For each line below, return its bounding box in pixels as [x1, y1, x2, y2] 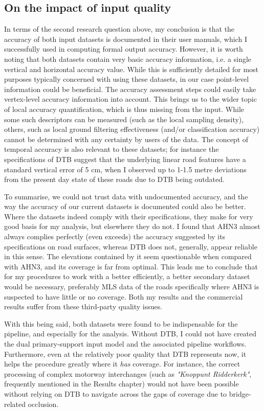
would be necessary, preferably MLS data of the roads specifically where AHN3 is [4, 281, 259, 292]
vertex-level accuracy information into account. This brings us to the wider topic [4, 94, 257, 104]
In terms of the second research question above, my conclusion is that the [4, 24, 235, 34]
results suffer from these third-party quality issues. [4, 301, 163, 312]
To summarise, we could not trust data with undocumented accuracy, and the [4, 191, 248, 201]
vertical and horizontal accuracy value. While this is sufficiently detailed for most [4, 63, 259, 74]
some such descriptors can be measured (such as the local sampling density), [4, 113, 244, 124]
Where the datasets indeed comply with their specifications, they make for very [4, 211, 253, 221]
